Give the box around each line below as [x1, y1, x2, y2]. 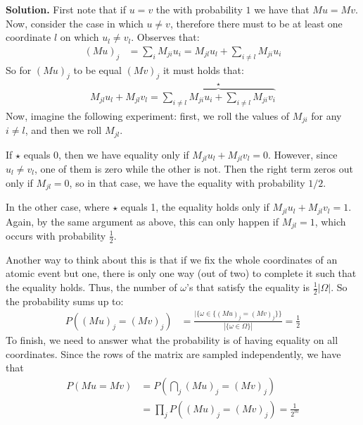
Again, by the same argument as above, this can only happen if [6, 214, 279, 228]
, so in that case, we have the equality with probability [69, 175, 305, 190]
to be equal [73, 62, 122, 77]
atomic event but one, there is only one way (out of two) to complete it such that [6, 266, 357, 281]
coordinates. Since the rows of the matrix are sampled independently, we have [6, 346, 341, 361]
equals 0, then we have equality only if [23, 147, 189, 161]
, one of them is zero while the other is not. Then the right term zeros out [34, 161, 353, 176]
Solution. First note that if [6, 2, 127, 16]
